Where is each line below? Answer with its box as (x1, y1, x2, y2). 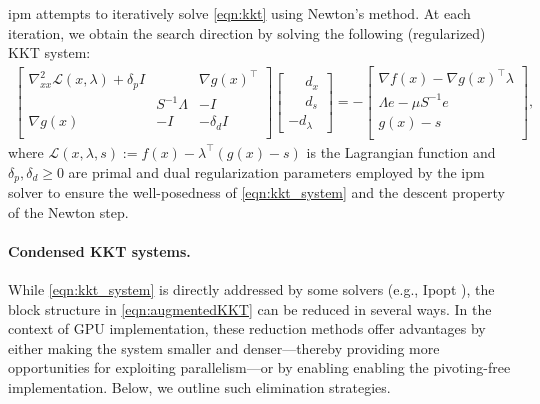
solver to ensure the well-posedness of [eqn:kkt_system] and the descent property (8, 181, 505, 202)
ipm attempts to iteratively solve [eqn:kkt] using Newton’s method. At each (8, 3, 471, 23)
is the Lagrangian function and (306, 141, 496, 162)
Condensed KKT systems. (8, 240, 191, 261)
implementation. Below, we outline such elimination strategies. (8, 376, 391, 397)
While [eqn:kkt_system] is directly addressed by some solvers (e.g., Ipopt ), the (8, 278, 495, 299)
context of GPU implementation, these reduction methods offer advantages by (8, 318, 486, 339)
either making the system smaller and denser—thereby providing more (8, 337, 440, 358)
